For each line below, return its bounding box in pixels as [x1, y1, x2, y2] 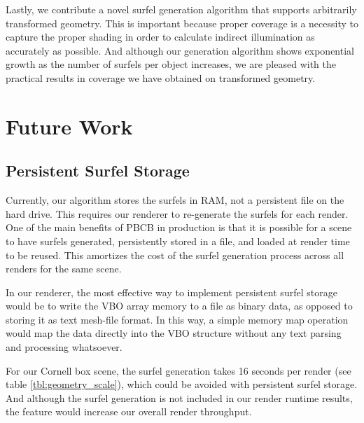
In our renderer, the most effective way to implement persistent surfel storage [6, 284, 337, 299]
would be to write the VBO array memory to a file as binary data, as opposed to [6, 298, 353, 313]
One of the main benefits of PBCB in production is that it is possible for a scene [6, 220, 352, 235]
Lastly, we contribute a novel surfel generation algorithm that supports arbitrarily [6, 2, 357, 16]
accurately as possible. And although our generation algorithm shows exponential [6, 43, 354, 57]
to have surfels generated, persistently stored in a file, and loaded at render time [6, 233, 350, 248]
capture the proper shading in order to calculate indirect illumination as [6, 29, 315, 44]
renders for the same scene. [6, 261, 122, 276]
